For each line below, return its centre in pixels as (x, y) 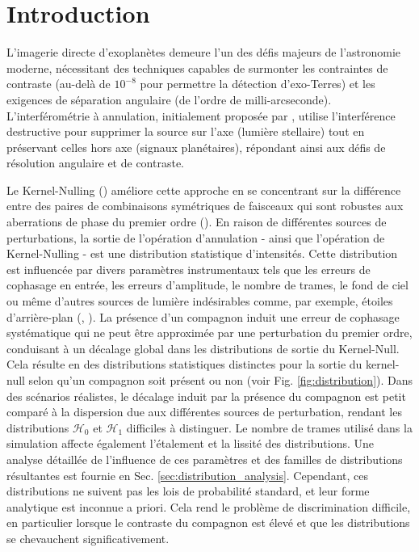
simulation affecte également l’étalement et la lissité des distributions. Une (191, 443)
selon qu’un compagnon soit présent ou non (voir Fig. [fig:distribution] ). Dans (221, 380)
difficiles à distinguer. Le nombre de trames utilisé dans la (269, 427)
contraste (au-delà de (59, 84)
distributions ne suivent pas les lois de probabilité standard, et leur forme (188, 491)
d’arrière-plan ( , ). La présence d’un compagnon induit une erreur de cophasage (203, 316)
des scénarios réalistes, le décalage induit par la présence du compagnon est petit (206, 396)
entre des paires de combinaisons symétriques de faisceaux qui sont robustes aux (205, 206)
